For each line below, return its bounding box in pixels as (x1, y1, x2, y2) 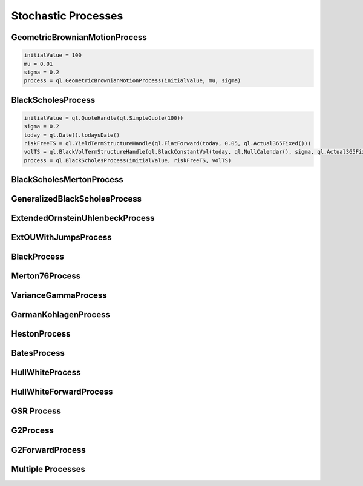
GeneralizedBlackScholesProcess (11, 194, 142, 204)
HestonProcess (11, 329, 71, 339)
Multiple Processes (11, 464, 86, 475)
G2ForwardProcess (11, 445, 86, 455)
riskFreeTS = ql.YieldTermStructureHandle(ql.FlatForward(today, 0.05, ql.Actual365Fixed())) (24, 140, 312, 147)
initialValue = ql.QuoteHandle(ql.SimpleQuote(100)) (24, 114, 184, 121)
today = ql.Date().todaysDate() (24, 131, 120, 139)
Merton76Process (11, 271, 81, 281)
